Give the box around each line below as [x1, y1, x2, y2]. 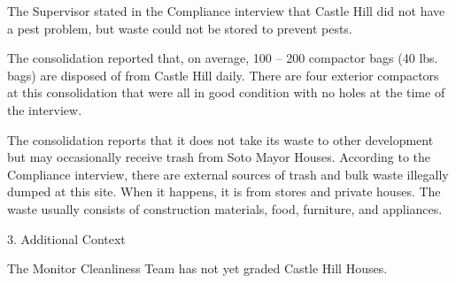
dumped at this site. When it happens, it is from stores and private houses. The [7, 182, 441, 201]
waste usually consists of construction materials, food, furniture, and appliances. [7, 199, 443, 218]
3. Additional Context [7, 229, 126, 248]
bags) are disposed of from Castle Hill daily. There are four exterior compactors [7, 65, 439, 84]
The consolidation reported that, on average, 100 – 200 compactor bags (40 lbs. [7, 49, 438, 67]
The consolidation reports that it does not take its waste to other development [7, 130, 434, 149]
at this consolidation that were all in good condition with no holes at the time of [7, 83, 445, 102]
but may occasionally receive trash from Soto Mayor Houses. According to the [7, 148, 431, 166]
